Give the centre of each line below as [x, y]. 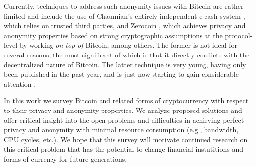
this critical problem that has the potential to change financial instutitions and [124, 149]
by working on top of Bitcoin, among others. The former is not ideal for [128, 45]
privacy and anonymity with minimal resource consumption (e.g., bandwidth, [121, 130]
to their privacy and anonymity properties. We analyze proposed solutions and [123, 110]
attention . [20, 83]
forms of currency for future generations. [66, 158]
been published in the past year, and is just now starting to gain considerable [121, 74]
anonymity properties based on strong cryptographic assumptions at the [113, 35]
